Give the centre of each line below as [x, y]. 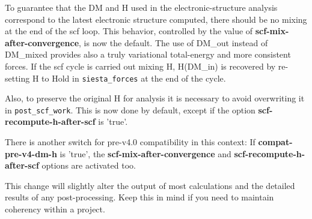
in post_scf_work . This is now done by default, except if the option [130, 109]
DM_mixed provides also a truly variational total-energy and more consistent [148, 54]
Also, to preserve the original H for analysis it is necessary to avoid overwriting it [155, 98]
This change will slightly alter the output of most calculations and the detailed [150, 185]
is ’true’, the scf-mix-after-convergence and [145, 153]
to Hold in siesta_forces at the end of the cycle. [134, 78]
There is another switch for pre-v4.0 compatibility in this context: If [130, 142]
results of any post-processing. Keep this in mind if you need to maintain [139, 197]
